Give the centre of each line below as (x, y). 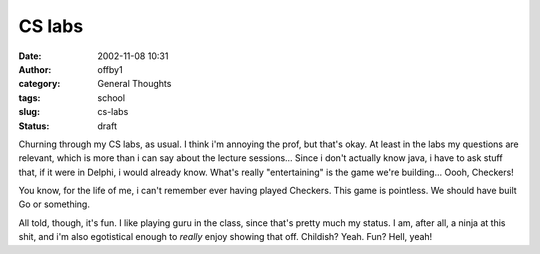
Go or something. (54, 204)
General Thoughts (134, 84)
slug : (29, 112)
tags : (29, 97)
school (111, 97)
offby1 (110, 69)
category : (39, 84)
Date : (30, 56)
